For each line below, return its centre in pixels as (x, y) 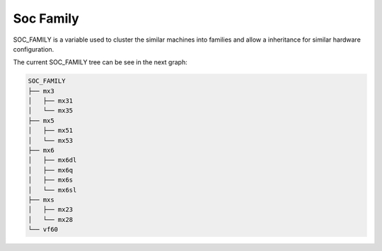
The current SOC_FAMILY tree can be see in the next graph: (100, 62)
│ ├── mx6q (51, 170)
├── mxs (41, 200)
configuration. (34, 49)
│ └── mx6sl (52, 190)
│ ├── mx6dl (52, 160)
